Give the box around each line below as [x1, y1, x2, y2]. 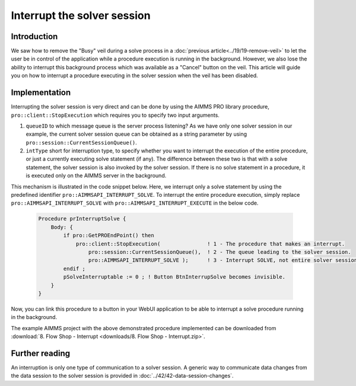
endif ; [63, 265, 86, 272]
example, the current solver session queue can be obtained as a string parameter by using [26, 130, 247, 138]
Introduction [11, 31, 58, 42]
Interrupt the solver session [11, 9, 151, 22]
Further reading [11, 348, 71, 358]
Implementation [11, 88, 71, 98]
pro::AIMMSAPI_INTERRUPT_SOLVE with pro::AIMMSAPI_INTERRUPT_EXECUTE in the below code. [11, 199, 259, 207]
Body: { [50, 224, 74, 231]
